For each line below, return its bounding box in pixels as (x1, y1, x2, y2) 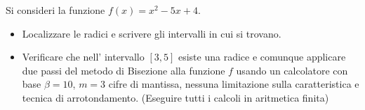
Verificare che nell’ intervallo (22, 49, 145, 64)
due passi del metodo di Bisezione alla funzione (22, 63, 225, 77)
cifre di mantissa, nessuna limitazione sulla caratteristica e (108, 77, 359, 91)
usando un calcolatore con (236, 63, 348, 77)
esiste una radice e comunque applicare (178, 49, 346, 64)
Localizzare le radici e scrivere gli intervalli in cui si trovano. (22, 26, 281, 40)
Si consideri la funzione (6, 3, 105, 17)
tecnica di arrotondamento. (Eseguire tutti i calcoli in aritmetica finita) (22, 90, 329, 104)
